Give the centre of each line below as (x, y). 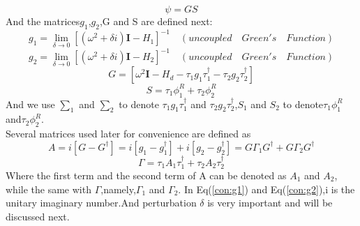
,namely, (118, 189)
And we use (30, 104)
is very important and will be (270, 203)
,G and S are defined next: (156, 21)
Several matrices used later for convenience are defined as (128, 134)
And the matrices (43, 21)
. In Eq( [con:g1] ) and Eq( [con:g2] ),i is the (267, 189)
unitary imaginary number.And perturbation (101, 203)
